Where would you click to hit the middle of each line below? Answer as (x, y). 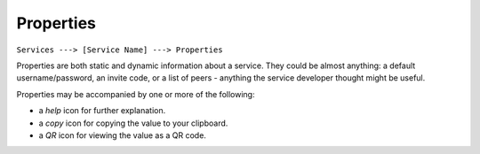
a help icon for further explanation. (102, 111)
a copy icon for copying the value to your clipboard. (133, 123)
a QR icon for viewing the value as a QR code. (122, 135)
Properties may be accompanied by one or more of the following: (136, 94)
